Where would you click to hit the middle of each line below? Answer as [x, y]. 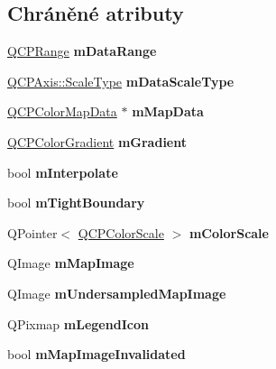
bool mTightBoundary [76, 203]
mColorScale [229, 232]
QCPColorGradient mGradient [97, 141]
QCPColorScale [121, 232]
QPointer [32, 232]
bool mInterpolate [63, 172]
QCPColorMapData [62, 111]
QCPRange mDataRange [82, 51]
